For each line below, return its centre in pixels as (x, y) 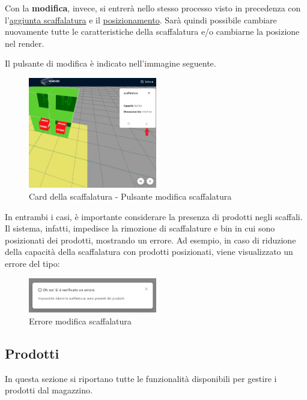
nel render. (25, 43)
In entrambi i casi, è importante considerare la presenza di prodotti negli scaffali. (154, 216)
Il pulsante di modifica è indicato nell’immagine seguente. (111, 63)
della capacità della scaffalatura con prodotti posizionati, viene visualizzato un (149, 252)
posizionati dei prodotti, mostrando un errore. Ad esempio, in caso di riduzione (150, 240)
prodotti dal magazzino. (49, 390)
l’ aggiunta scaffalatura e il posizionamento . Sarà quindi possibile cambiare (141, 19)
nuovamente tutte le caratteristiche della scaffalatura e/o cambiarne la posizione (152, 31)
